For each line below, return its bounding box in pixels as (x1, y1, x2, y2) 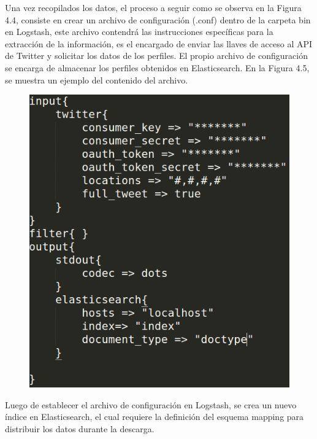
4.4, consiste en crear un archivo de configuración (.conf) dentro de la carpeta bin (5, 13, 311, 26)
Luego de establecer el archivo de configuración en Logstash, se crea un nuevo (5, 398, 297, 411)
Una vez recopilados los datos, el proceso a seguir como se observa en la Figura (5, 1, 302, 14)
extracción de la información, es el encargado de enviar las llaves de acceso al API (5, 37, 313, 50)
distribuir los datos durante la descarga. (5, 422, 155, 435)
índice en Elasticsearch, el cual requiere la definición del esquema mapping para (5, 410, 304, 423)
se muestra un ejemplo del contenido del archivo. (5, 73, 188, 86)
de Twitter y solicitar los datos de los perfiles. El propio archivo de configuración (5, 49, 308, 62)
